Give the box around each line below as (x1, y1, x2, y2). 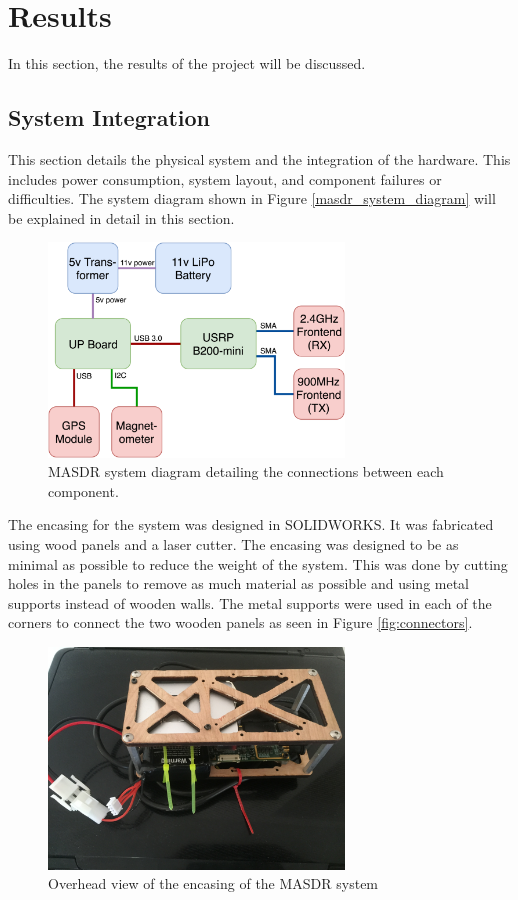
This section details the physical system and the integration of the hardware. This (8, 148, 511, 169)
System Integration (8, 102, 211, 133)
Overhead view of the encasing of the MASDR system (48, 873, 379, 894)
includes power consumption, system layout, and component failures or (8, 168, 442, 189)
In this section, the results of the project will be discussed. (8, 53, 366, 74)
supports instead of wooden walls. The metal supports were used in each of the (8, 592, 492, 613)
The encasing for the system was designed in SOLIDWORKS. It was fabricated (8, 514, 494, 535)
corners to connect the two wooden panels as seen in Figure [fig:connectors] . (8, 612, 473, 633)
